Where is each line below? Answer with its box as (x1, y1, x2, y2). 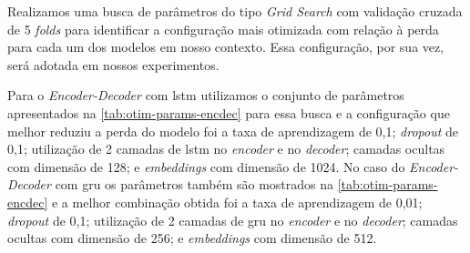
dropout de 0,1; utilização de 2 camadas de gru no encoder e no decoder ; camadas (7, 210, 458, 229)
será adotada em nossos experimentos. (7, 55, 220, 74)
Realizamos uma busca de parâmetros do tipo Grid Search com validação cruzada (7, 2, 463, 20)
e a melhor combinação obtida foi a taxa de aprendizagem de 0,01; (51, 192, 423, 211)
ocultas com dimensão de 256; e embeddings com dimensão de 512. (7, 228, 377, 248)
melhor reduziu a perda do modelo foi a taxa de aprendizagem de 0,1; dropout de (7, 121, 458, 140)
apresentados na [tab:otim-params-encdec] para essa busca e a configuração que (7, 103, 450, 122)
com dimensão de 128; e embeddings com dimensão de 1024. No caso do (7, 157, 405, 176)
